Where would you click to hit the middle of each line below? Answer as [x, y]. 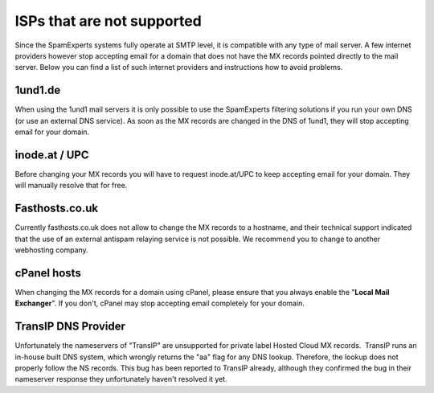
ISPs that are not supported [108, 21]
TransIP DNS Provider [70, 327]
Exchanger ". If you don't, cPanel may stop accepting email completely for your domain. [160, 303]
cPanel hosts [48, 273]
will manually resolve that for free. [71, 186]
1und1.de [38, 90]
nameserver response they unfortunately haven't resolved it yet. [121, 379]
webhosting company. [51, 250]
